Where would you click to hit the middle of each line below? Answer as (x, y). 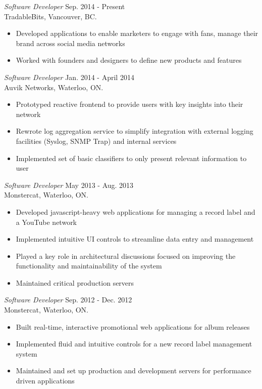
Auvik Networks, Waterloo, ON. (54, 87)
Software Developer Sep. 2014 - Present (65, 6)
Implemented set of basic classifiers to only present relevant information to (131, 158)
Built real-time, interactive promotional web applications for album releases (133, 326)
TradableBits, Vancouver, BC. (50, 16)
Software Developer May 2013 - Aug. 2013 (69, 185)
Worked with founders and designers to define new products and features (129, 60)
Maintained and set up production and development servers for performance (134, 371)
